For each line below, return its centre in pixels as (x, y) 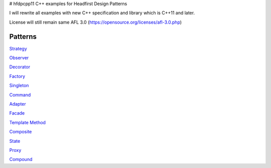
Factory (17, 76)
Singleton (19, 86)
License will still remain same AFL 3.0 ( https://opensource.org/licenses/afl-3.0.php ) (96, 22)
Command (20, 95)
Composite (21, 132)
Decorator (20, 67)
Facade (17, 113)
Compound (21, 159)
